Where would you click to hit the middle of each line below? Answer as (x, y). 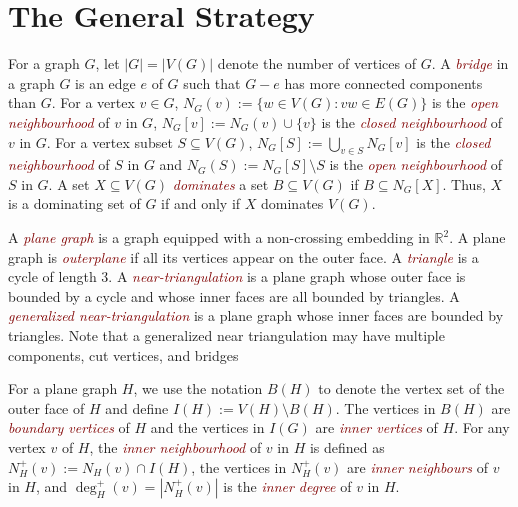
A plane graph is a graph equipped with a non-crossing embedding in (219, 237)
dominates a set (220, 183)
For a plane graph (63, 388)
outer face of (46, 407)
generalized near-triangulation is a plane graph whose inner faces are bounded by (256, 315)
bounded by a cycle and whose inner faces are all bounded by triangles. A (234, 295)
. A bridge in (470, 63)
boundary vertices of (69, 427)
